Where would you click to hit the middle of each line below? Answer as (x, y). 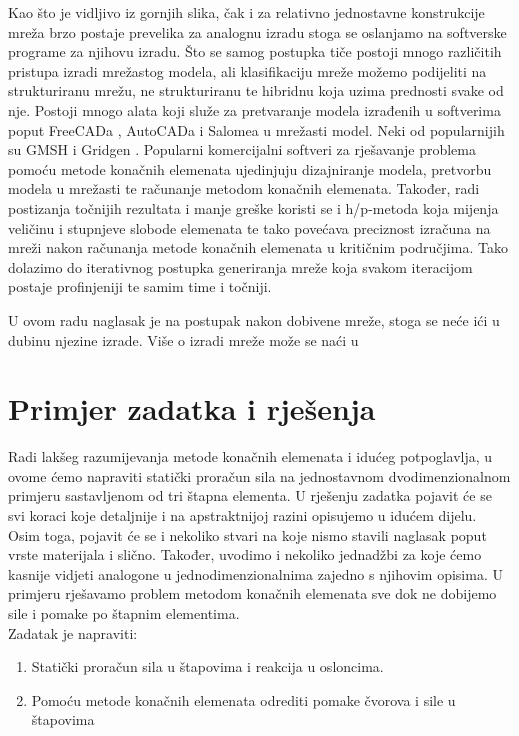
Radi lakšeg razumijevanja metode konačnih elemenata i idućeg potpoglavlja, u (250, 456)
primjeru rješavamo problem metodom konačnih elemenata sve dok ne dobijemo (252, 593)
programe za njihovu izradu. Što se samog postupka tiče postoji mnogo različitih (255, 51)
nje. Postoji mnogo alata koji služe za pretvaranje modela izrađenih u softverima (254, 109)
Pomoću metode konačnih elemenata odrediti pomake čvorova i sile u (243, 699)
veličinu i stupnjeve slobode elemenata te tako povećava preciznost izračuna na (249, 227)
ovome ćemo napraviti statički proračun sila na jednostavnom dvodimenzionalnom (259, 475)
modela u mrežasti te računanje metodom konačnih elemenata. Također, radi (244, 188)
